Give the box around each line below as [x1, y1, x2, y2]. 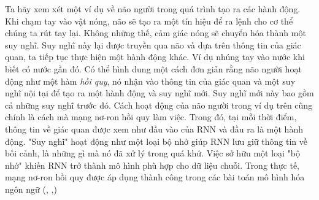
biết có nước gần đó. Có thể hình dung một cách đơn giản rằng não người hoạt [5, 62, 302, 75]
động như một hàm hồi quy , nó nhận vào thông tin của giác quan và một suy [5, 74, 296, 87]
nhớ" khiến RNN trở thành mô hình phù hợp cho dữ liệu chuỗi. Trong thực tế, [5, 158, 300, 171]
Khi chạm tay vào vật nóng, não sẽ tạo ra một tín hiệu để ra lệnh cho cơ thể [5, 14, 293, 27]
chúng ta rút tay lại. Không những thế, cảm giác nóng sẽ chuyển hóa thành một [5, 26, 306, 39]
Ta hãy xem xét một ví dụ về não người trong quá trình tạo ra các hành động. [5, 2, 301, 15]
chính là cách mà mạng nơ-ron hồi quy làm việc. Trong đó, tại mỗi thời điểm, [5, 110, 297, 123]
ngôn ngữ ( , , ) [5, 182, 57, 195]
